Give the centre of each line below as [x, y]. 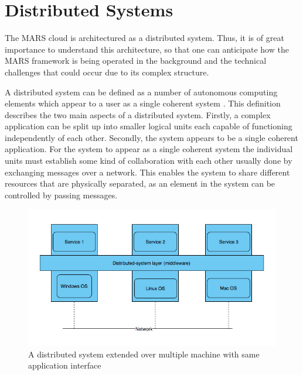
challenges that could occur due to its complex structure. [107, 72]
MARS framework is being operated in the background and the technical [136, 61]
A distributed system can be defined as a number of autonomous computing [141, 92]
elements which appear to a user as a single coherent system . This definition [143, 103]
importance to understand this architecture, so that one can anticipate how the [147, 49]
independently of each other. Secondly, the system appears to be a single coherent [151, 137]
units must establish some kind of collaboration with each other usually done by [149, 161]
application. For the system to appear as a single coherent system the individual [149, 149]
